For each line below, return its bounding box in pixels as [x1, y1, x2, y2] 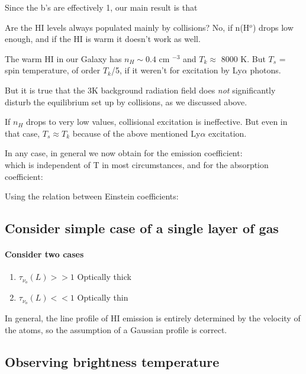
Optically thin [77, 291, 128, 304]
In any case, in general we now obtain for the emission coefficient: [5, 147, 243, 159]
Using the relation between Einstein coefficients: [5, 190, 179, 202]
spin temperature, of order [5, 64, 101, 76]
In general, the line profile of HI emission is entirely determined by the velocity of [5, 312, 301, 324]
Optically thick [77, 270, 131, 283]
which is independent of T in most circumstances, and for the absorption [5, 158, 269, 170]
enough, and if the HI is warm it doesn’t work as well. [5, 33, 201, 45]
